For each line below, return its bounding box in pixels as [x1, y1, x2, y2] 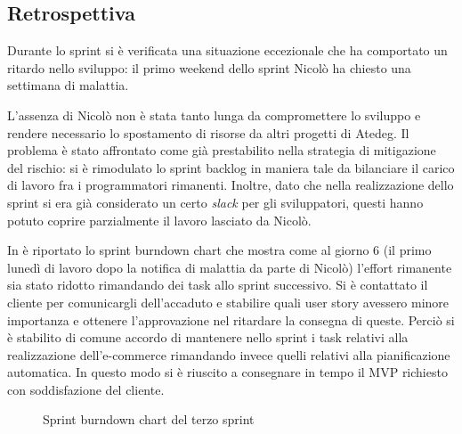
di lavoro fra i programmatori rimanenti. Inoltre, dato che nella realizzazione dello [7, 176, 454, 194]
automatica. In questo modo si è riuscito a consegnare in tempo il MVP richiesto [7, 363, 448, 381]
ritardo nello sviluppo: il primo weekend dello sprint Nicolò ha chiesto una [7, 58, 411, 77]
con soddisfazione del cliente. [7, 380, 165, 398]
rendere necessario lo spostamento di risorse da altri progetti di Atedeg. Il [7, 123, 409, 142]
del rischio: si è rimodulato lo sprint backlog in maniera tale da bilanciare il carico [7, 158, 455, 176]
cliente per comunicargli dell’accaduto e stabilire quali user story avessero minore [7, 292, 450, 311]
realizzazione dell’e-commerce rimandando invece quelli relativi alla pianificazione [7, 345, 450, 364]
